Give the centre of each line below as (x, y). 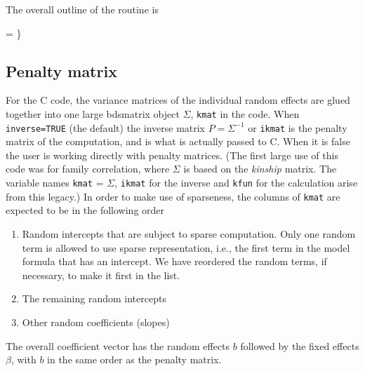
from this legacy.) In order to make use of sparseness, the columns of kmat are (173, 196)
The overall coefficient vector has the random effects (118, 345)
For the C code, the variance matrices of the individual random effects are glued (178, 100)
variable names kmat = (55, 183)
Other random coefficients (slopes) (96, 322)
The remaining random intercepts (94, 298)
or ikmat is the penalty (298, 127)
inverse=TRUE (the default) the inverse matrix (106, 127)
